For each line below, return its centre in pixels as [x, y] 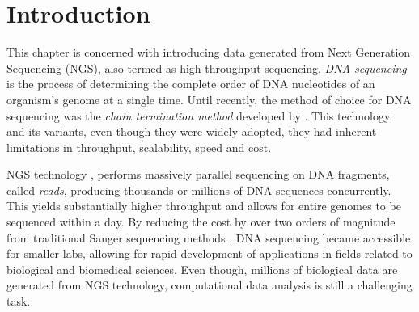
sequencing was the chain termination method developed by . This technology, [200, 115]
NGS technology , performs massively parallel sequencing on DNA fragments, [198, 174]
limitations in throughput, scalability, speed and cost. [139, 147]
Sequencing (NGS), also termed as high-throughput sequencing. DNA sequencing [207, 67]
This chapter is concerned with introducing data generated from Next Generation [209, 52]
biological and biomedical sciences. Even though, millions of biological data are [202, 269]
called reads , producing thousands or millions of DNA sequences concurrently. [199, 190]
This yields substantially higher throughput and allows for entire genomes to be [204, 206]
